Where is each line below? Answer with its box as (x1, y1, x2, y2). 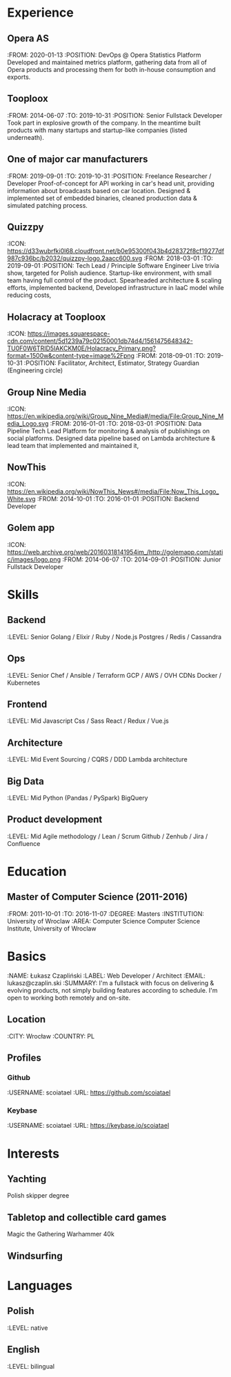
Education (7, 863, 67, 879)
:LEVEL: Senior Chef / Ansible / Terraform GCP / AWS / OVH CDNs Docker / (7, 671, 222, 679)
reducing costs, (7, 291, 52, 299)
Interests (7, 1146, 60, 1161)
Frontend (7, 698, 48, 710)
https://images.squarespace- (27, 330, 110, 338)
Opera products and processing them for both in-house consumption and (7, 66, 216, 73)
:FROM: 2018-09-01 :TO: (136, 352, 205, 360)
